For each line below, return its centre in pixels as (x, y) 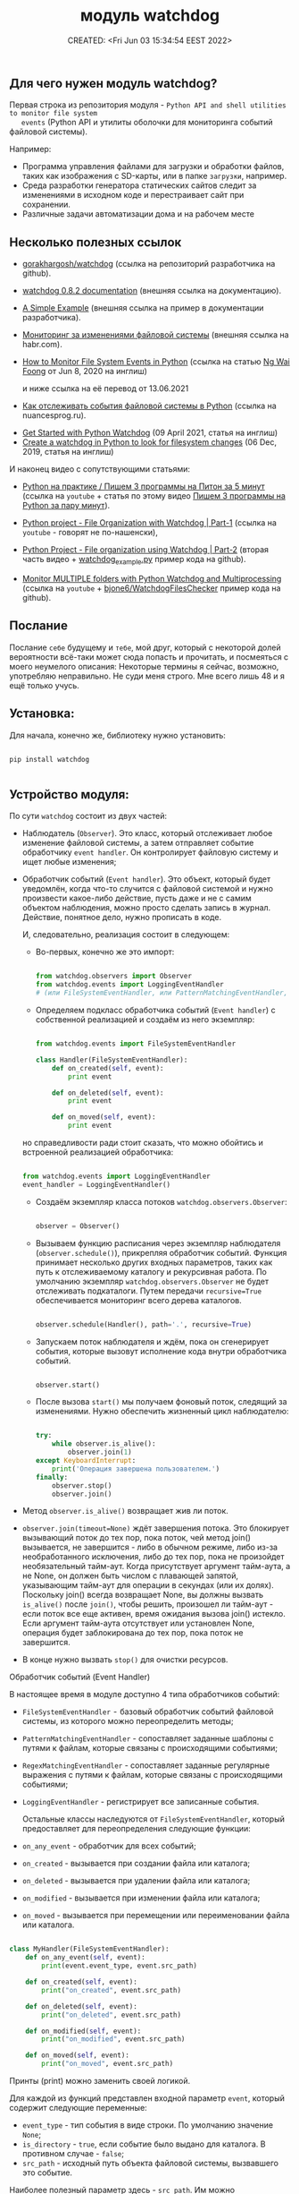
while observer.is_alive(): (104, 1444)
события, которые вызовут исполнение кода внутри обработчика (161, 1351)
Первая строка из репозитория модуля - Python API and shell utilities (148, 105)
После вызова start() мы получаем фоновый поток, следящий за (161, 1402)
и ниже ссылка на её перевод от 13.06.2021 (105, 388)
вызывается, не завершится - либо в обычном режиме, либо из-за (150, 1547)
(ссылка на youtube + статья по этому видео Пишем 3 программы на (154, 496)
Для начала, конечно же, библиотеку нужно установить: (117, 735)
